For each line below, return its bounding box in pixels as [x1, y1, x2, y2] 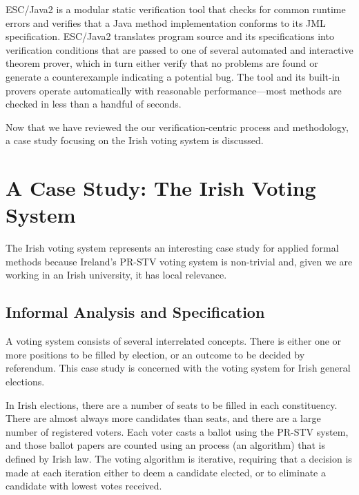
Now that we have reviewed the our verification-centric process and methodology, [6, 119, 349, 134]
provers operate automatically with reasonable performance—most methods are [6, 83, 342, 97]
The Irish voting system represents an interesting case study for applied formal [6, 241, 339, 255]
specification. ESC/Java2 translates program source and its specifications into [6, 29, 334, 43]
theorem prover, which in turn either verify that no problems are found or [6, 56, 318, 70]
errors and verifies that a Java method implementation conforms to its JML [6, 15, 326, 30]
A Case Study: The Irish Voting [6, 174, 316, 202]
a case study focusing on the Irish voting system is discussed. [6, 133, 264, 148]
